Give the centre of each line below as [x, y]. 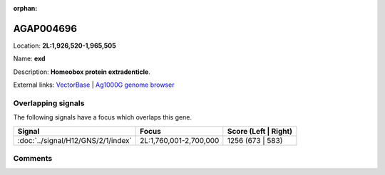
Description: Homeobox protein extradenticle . [82, 72]
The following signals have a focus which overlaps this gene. [103, 117]
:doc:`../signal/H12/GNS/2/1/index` [75, 140]
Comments [33, 158]
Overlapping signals [49, 103]
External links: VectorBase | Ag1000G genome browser [94, 85]
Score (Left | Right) [260, 131]
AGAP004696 [45, 28]
